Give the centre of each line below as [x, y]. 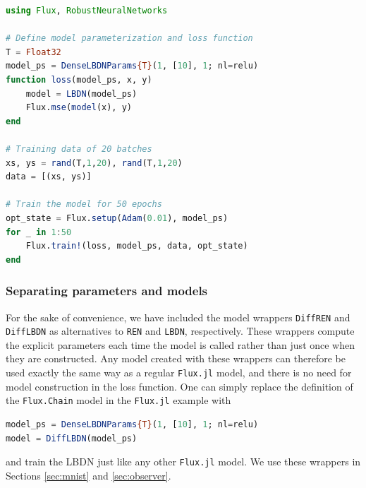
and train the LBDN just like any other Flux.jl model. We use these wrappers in [183, 462]
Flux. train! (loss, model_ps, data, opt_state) [137, 246]
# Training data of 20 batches [79, 149]
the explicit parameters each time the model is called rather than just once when [181, 344]
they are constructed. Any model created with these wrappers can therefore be [176, 358]
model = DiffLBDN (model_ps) [72, 438]
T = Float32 [33, 52]
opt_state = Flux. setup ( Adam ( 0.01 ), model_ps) [117, 218]
